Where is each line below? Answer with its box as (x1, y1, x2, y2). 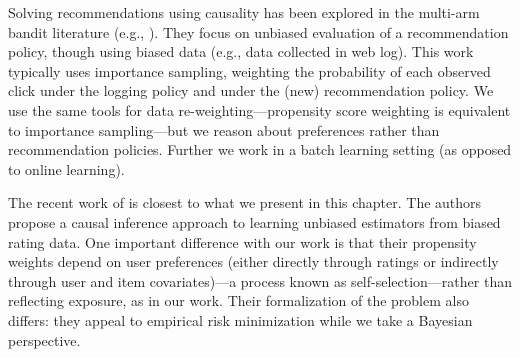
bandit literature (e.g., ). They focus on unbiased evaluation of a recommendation (8, 21, 509, 42)
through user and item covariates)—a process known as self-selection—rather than (8, 270, 512, 291)
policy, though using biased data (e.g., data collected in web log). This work (8, 41, 474, 62)
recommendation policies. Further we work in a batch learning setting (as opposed (8, 139, 512, 160)
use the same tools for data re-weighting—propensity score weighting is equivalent (8, 99, 511, 120)
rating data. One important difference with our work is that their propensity (8, 231, 477, 252)
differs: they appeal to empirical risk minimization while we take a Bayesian (8, 309, 473, 330)
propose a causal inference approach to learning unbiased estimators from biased (8, 211, 501, 232)
